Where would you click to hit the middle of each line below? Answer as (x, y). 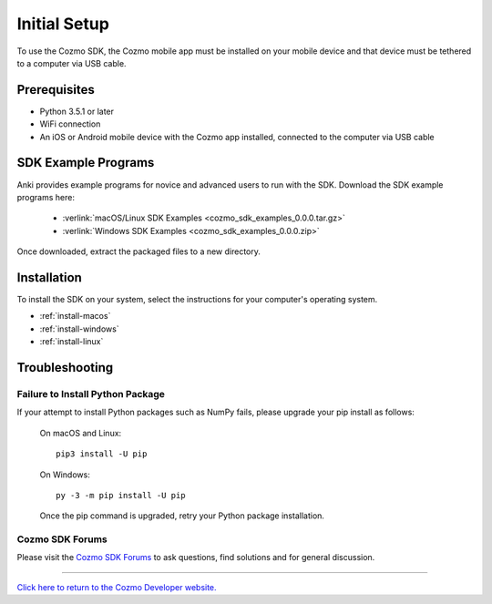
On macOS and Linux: (81, 433)
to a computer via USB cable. (72, 63)
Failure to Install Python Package (91, 394)
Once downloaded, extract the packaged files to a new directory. (139, 251)
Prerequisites (56, 90)
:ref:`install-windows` (79, 329)
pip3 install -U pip (102, 454)
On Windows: (65, 475)
